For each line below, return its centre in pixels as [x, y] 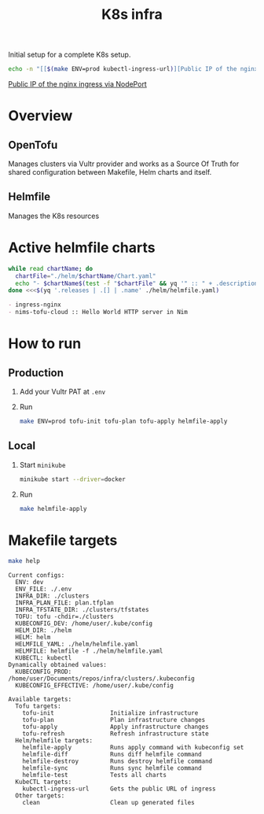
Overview [40, 116]
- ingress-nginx [35, 305]
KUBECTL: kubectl [44, 658]
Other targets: [40, 796]
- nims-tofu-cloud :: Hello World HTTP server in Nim [98, 313]
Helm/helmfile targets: [54, 741]
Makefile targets [63, 540]
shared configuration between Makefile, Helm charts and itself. [110, 172]
